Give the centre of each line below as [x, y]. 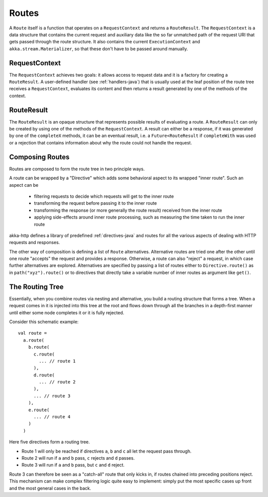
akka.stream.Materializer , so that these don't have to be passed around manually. [99, 49]
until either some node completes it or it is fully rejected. [67, 312]
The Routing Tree [36, 287]
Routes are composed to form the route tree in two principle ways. [77, 169]
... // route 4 [52, 417]
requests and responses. [34, 243]
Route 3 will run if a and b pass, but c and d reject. [73, 465]
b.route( [39, 347]
